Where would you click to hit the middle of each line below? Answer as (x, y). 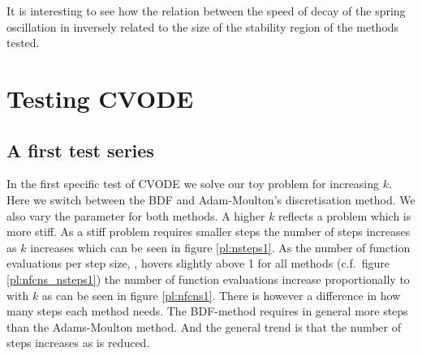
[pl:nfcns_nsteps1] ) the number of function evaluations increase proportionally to (208, 279)
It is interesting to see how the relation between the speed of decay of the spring (206, 11)
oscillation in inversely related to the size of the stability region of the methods (203, 26)
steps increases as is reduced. (78, 343)
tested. (23, 43)
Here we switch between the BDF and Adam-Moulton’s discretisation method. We (211, 199)
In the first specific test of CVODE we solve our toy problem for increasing (193, 184)
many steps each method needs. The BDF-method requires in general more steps (207, 311)
